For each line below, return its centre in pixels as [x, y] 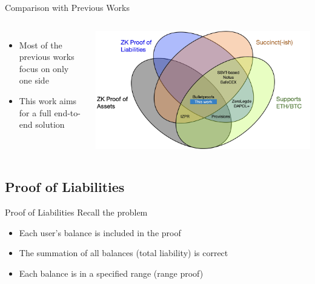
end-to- [67, 112]
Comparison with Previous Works [67, 7]
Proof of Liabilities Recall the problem [76, 212]
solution [50, 124]
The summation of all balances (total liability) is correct [124, 253]
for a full [35, 112]
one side [34, 80]
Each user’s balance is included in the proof [100, 232]
